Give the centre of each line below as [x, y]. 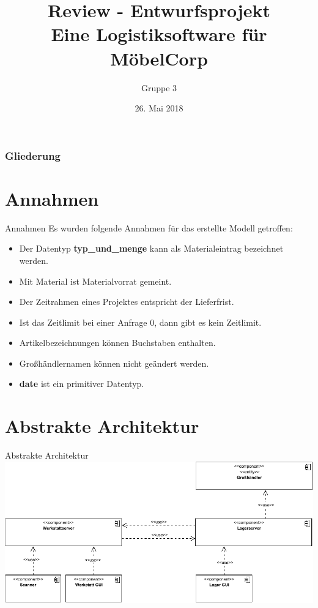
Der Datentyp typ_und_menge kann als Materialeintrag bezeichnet [151, 248]
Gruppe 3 [159, 87]
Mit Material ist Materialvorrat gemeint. [95, 281]
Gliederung [33, 155]
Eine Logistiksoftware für [159, 34]
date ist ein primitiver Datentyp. [82, 384]
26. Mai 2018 [159, 108]
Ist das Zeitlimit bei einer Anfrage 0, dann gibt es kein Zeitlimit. [140, 322]
